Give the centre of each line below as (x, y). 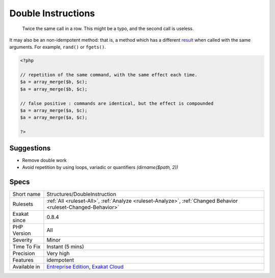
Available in (26, 267)
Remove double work (45, 160)
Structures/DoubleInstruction (81, 194)
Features (23, 260)
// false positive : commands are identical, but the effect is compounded (117, 103)
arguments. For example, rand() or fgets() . (58, 47)
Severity (22, 240)
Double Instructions (52, 13)
